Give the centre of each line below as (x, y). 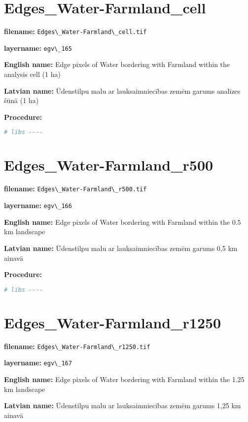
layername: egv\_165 (38, 48)
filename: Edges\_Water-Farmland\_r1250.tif (77, 346)
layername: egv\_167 (38, 363)
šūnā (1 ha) (21, 100)
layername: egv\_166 (38, 205)
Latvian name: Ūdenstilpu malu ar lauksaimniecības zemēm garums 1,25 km (123, 405)
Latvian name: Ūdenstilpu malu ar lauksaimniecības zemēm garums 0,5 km (121, 248)
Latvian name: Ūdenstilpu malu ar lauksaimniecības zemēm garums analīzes (122, 90)
